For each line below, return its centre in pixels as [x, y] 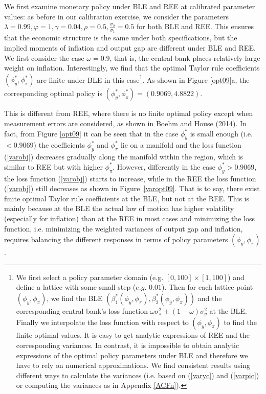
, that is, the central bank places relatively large [185, 57]
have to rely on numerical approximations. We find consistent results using [133, 365]
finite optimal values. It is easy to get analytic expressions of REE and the [133, 335]
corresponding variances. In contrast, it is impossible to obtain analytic [128, 345]
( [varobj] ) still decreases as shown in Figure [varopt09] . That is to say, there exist [132, 188]
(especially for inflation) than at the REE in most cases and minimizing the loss [129, 218]
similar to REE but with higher [53, 166]
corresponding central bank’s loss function [82, 310]
